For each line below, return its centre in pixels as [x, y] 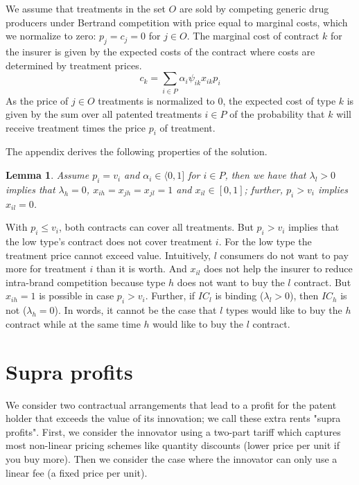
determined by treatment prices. [74, 65]
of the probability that [277, 114]
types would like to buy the [284, 310]
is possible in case [77, 296]
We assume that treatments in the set [86, 8]
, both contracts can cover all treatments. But [156, 227]
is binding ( [239, 296]
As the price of [37, 100]
